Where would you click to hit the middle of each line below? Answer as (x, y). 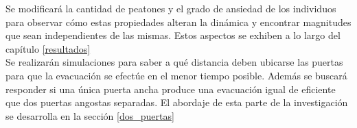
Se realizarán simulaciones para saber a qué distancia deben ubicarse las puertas (174, 62)
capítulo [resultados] (48, 48)
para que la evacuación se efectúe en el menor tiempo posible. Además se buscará (176, 75)
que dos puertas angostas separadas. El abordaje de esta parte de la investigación (177, 102)
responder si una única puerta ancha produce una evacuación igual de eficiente (171, 89)
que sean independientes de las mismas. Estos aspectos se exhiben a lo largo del (173, 35)
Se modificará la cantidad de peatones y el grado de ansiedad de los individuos (171, 8)
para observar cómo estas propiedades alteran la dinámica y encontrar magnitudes (178, 22)
